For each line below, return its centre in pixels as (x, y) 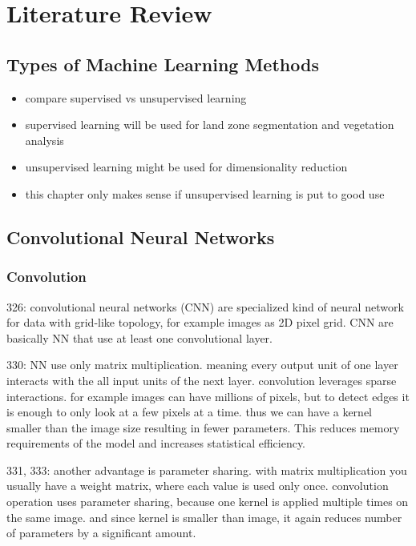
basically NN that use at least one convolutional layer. (139, 337)
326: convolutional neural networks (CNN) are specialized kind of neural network (205, 306)
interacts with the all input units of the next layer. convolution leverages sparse (202, 380)
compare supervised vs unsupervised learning (136, 97)
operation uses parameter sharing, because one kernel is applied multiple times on (208, 502)
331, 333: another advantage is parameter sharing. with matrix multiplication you (207, 470)
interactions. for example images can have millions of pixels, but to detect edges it (208, 396)
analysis (44, 140)
